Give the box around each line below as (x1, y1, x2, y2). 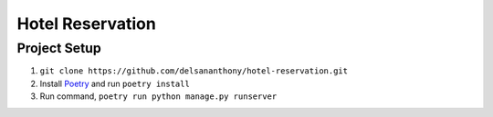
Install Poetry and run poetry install (39, 78, 191, 89)
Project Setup (16, 40, 102, 56)
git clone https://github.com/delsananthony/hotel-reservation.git (39, 66, 349, 76)
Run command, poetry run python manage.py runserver (39, 91, 278, 102)
